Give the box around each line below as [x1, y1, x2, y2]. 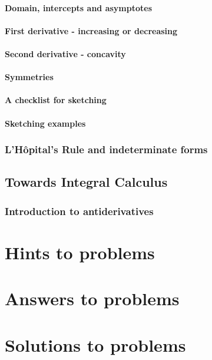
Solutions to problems [5, 332, 186, 356]
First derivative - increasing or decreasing [5, 24, 178, 37]
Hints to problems [5, 240, 155, 264]
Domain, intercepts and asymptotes [5, 1, 152, 14]
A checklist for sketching [5, 94, 107, 106]
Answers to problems [5, 286, 180, 311]
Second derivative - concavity [5, 47, 126, 60]
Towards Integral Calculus [5, 173, 168, 191]
